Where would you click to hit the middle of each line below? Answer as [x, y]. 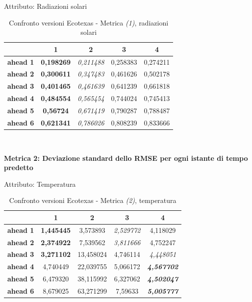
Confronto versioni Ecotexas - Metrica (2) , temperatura [93, 200]
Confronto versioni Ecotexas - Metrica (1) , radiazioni [89, 22]
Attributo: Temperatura [40, 184]
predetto [19, 167]
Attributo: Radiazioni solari [46, 6]
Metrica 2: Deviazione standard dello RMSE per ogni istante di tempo [126, 158]
